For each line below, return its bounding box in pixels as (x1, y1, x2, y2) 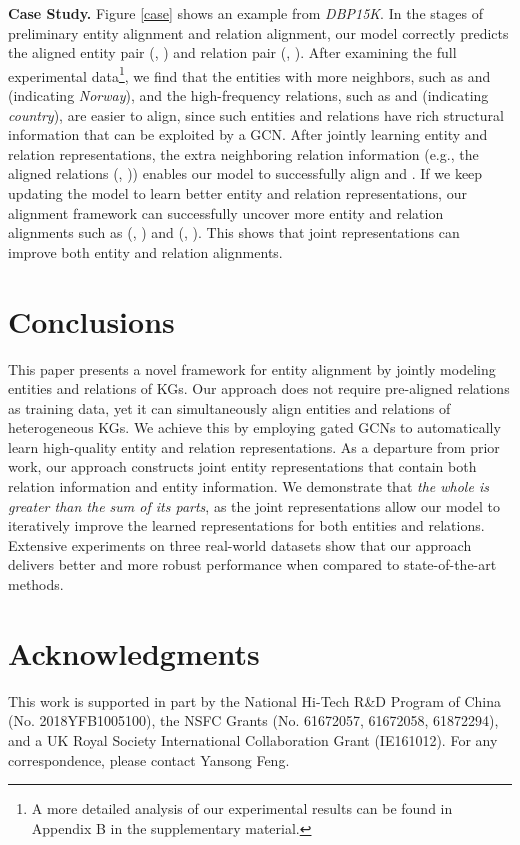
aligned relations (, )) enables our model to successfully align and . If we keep (8, 163, 483, 184)
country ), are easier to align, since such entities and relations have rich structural (8, 104, 504, 125)
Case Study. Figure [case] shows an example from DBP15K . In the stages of (8, 3, 483, 23)
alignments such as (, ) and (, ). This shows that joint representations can (8, 222, 460, 243)
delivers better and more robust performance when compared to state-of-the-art (8, 554, 497, 575)
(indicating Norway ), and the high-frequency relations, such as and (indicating (8, 85, 489, 106)
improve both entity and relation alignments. (8, 241, 283, 262)
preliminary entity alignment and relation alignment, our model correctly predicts (8, 22, 509, 43)
